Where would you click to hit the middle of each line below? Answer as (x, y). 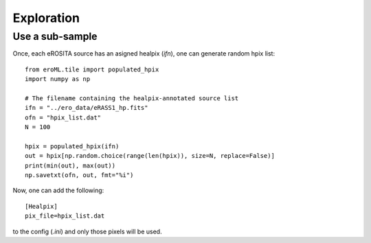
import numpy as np (58, 79)
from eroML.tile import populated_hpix (92, 69)
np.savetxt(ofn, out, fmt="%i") (79, 175)
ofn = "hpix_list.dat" (63, 117)
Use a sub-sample (55, 36)
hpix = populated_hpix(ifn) (72, 146)
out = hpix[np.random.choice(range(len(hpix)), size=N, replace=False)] (150, 156)
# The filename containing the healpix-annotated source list (132, 98)
